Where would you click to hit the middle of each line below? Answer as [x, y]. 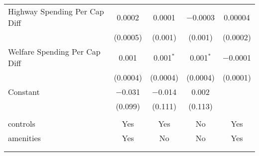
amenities [24, 138]
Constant [24, 92]
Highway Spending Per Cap [56, 11]
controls [22, 123]
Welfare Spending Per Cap [54, 51]
